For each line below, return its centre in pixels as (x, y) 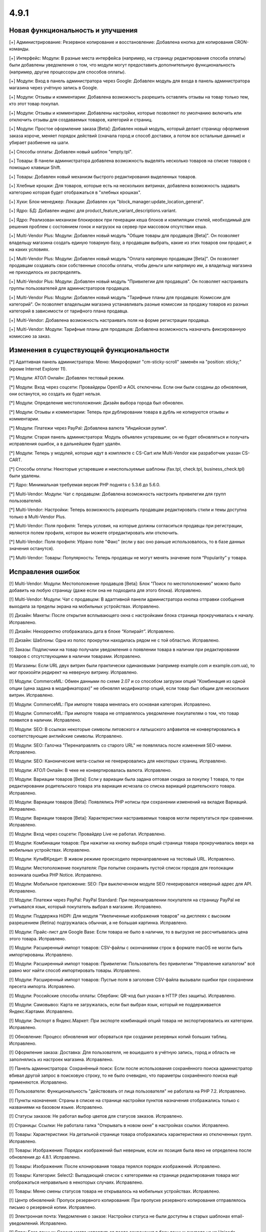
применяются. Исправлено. (38, 1082)
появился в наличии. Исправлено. (45, 720)
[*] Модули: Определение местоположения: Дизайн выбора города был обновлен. (97, 403)
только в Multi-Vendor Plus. (37, 516)
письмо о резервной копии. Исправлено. (52, 1207)
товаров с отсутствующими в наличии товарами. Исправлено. (75, 656)
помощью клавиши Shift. (35, 168)
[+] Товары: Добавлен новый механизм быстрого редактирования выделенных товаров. (103, 176)
